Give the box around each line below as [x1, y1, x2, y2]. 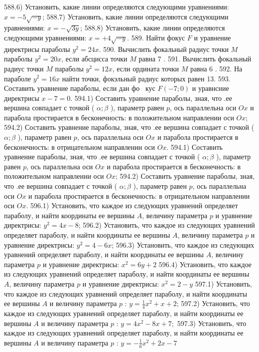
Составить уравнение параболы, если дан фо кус [4, 83, 155, 93]
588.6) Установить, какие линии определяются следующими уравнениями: [4, 1, 229, 11]
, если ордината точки [112, 63, 179, 73]
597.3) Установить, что [177, 318, 247, 328]
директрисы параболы [4, 43, 70, 54]
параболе [4, 73, 31, 83]
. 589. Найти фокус [127, 32, 185, 42]
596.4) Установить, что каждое [158, 259, 252, 269]
